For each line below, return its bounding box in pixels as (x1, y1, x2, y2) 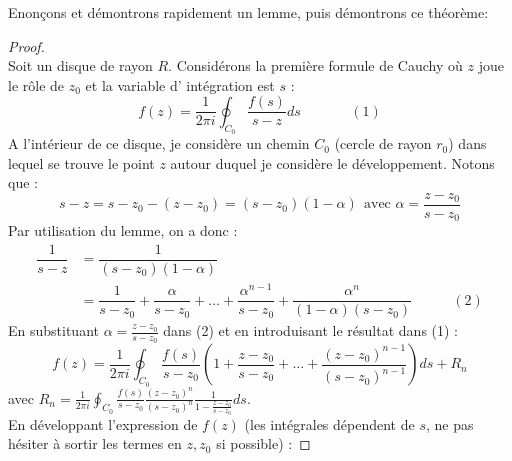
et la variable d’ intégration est (85, 74, 275, 95)
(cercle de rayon (334, 133, 432, 154)
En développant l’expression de (8, 413, 198, 434)
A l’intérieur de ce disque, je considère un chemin (8, 133, 310, 154)
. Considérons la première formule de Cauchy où (168, 55, 463, 76)
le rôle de (8, 74, 65, 95)
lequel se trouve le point (8, 152, 155, 173)
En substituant (8, 320, 99, 341)
